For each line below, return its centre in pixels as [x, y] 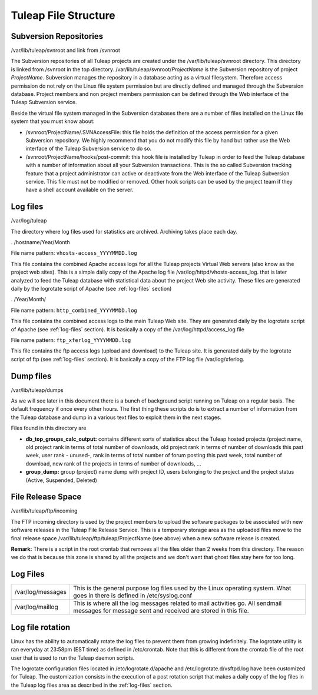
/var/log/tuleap [29, 221]
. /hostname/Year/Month [40, 242]
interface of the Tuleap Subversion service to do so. [89, 149]
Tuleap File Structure [63, 15]
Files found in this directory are [49, 428]
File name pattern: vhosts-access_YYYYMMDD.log [74, 253]
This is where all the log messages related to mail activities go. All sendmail [177, 603]
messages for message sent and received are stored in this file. [161, 611]
